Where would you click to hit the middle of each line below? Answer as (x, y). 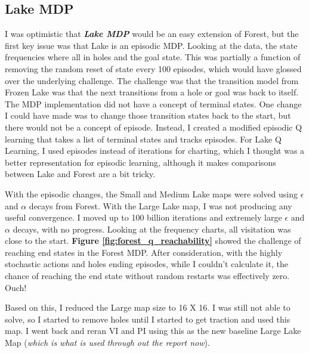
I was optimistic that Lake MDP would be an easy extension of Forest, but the (152, 34)
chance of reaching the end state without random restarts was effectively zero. (147, 276)
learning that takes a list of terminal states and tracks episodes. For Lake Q (143, 139)
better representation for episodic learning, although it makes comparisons (140, 162)
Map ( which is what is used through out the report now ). (107, 343)
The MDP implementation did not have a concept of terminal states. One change (153, 103)
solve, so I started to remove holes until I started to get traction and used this (148, 319)
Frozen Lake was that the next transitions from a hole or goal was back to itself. (152, 92)
